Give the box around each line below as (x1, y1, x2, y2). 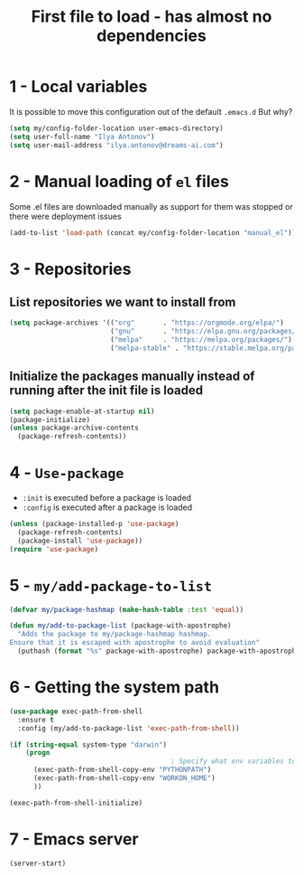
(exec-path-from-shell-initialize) (9, 798, 143, 807)
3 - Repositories (9, 259, 132, 279)
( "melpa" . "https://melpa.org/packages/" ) (109, 335, 293, 344)
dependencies (96, 25, 207, 46)
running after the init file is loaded (9, 382, 204, 399)
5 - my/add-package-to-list (9, 575, 212, 596)
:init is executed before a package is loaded (22, 493, 192, 504)
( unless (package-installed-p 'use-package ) (9, 520, 179, 529)
